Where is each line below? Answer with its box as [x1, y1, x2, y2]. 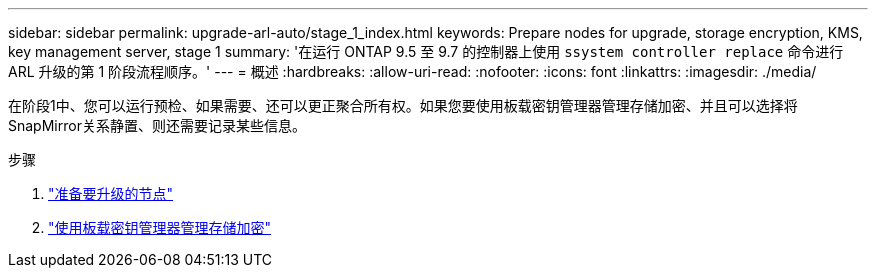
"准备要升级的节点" [48, 185, 174, 202]
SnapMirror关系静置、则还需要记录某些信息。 [8, 117, 306, 134]
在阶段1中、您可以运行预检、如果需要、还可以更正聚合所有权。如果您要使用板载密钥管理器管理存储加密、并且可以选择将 [8, 97, 798, 114]
